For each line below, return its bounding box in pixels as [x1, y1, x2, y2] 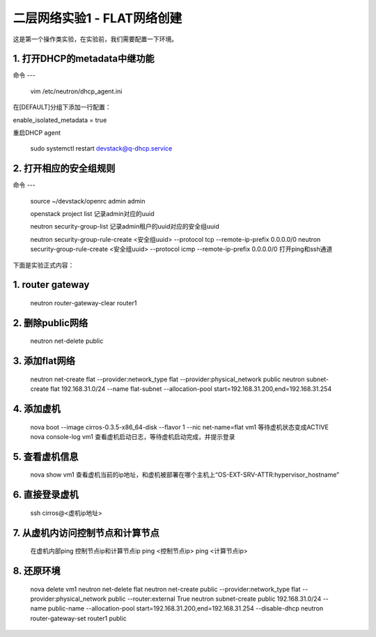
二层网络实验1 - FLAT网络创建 [13, 10, 182, 26]
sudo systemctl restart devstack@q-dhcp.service [30, 144, 173, 153]
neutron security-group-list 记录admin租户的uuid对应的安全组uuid [30, 222, 219, 231]
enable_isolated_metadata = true [13, 116, 107, 124]
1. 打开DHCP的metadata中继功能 [13, 53, 155, 65]
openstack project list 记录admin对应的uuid [30, 210, 155, 218]
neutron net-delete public [30, 337, 104, 345]
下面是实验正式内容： [13, 261, 75, 269]
